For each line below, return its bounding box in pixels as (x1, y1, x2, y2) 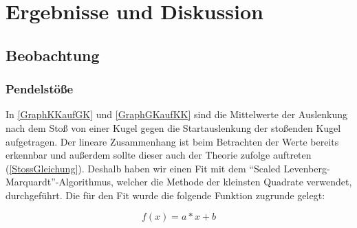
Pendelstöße (6, 80, 74, 98)
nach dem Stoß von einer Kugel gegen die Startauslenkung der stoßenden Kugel (6, 120, 341, 135)
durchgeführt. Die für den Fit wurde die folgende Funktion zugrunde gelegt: (6, 187, 325, 202)
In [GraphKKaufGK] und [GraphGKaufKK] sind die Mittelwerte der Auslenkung (6, 107, 348, 122)
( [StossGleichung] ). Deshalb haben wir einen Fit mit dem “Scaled (6, 161, 281, 175)
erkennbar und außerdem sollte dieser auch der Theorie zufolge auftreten (6, 148, 312, 162)
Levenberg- (283, 161, 330, 175)
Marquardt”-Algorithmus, (6, 174, 113, 189)
